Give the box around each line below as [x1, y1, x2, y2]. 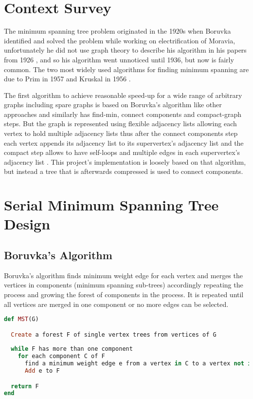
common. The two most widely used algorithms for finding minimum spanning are [4, 64, 249, 74]
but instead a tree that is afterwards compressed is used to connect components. [4, 166, 243, 176]
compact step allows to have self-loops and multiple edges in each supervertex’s [4, 147, 240, 157]
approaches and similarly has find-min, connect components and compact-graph [4, 109, 242, 119]
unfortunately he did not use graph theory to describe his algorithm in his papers [4, 45, 247, 55]
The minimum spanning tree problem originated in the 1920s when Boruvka [4, 26, 231, 36]
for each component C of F [18, 353, 105, 360]
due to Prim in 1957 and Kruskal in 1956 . [4, 74, 131, 84]
